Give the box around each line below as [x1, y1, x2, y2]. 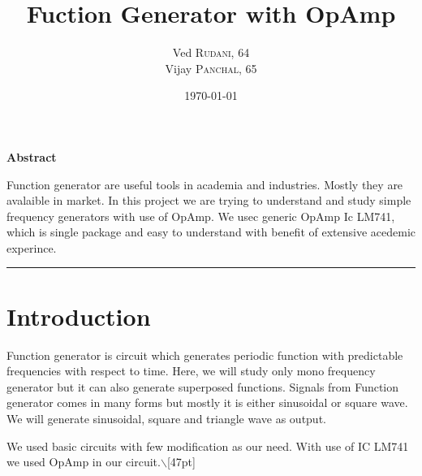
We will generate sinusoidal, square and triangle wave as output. [6, 409, 326, 426]
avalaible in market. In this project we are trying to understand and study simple [6, 192, 411, 209]
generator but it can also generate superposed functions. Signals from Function [6, 378, 399, 395]
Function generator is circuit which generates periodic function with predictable [6, 346, 403, 363]
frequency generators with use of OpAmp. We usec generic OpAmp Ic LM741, [6, 207, 395, 224]
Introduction [6, 299, 151, 332]
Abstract [6, 148, 57, 165]
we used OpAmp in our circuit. [6, 453, 161, 470]
